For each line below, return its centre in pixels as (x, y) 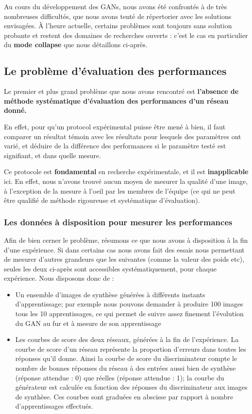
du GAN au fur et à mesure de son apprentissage (88, 323)
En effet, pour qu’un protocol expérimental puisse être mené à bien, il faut (115, 126)
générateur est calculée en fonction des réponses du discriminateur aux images (131, 387)
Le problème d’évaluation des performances (115, 71)
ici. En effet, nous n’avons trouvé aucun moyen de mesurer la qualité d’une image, (126, 181)
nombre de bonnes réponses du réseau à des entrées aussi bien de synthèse (126, 368)
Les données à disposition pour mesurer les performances (118, 222)
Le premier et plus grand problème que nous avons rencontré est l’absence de (121, 91)
